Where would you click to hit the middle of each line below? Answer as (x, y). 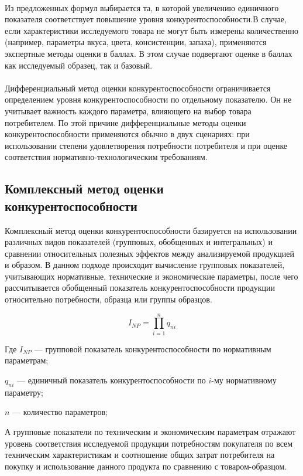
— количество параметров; (60, 412)
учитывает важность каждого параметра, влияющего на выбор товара (128, 110)
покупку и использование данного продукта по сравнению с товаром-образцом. (146, 466)
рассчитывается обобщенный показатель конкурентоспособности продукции (140, 288)
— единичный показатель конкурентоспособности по (111, 380)
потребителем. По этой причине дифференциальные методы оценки (125, 122)
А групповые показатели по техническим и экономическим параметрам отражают (150, 431)
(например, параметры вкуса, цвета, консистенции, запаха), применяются (136, 42)
